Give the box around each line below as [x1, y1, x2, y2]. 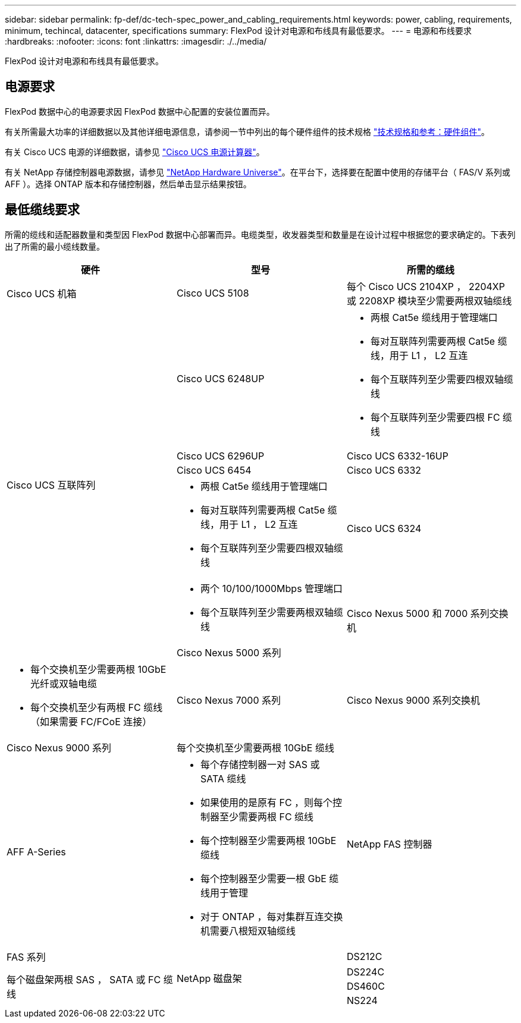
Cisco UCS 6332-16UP [346, 449, 448, 462]
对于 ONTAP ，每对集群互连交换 [200, 910, 343, 923]
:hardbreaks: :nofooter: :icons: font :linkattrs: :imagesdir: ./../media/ [5, 36, 267, 46]
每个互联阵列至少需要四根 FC [370, 411, 500, 423]
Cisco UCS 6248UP [176, 372, 265, 385]
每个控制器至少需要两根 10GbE [200, 834, 337, 846]
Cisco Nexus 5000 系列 [176, 646, 281, 659]
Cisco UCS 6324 [346, 522, 422, 534]
